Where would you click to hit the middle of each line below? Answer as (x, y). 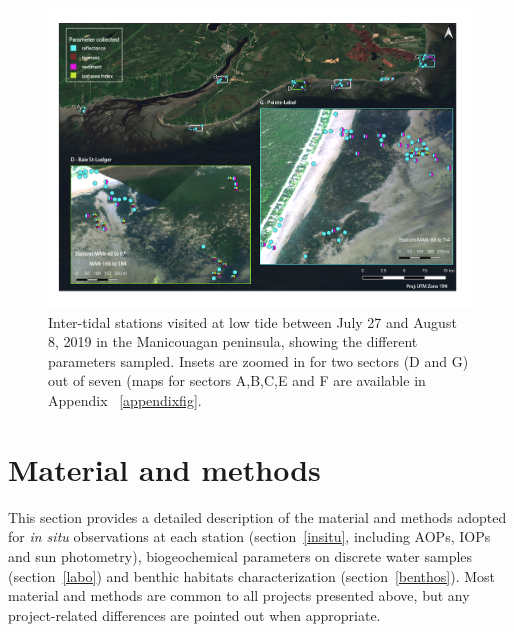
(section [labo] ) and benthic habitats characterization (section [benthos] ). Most (252, 575)
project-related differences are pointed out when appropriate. (194, 614)
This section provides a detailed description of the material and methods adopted (257, 516)
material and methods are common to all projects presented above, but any (239, 595)
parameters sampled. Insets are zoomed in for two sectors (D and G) (258, 360)
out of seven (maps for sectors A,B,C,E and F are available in (237, 380)
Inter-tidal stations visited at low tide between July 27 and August (252, 321)
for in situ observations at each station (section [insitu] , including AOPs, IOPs (249, 536)
